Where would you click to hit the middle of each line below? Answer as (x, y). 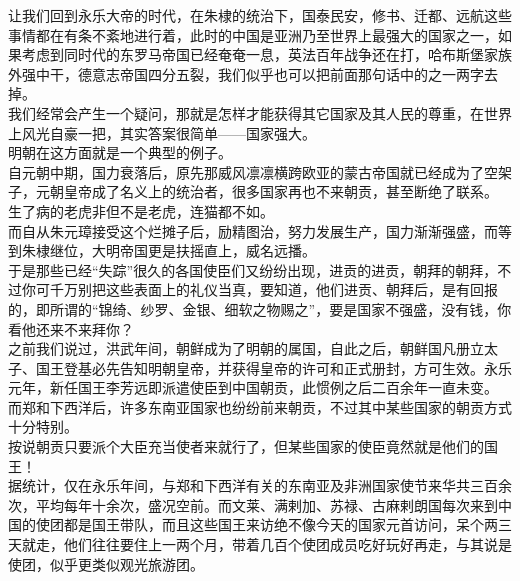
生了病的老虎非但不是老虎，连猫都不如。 (141, 210)
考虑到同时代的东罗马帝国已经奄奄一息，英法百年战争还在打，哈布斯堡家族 (266, 54)
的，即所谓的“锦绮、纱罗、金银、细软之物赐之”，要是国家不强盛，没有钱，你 (260, 308)
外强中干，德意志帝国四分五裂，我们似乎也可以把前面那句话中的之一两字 (246, 73)
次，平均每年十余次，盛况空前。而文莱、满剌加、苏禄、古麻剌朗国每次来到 (253, 504)
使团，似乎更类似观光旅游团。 (106, 563)
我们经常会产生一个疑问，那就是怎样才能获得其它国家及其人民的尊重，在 (246, 112)
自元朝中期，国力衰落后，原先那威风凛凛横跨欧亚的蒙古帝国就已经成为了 (246, 171)
